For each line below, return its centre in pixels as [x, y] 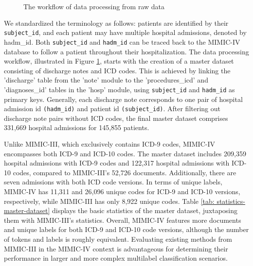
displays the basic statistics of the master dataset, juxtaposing [145, 210]
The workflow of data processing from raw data [94, 6]
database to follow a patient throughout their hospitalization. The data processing [126, 51]
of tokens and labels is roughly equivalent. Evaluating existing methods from [118, 239]
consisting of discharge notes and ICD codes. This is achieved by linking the [117, 70]
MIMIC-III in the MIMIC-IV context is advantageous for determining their [116, 248]
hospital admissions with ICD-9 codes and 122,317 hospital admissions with [117, 163]
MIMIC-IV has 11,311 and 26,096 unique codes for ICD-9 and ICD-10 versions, [122, 191]
